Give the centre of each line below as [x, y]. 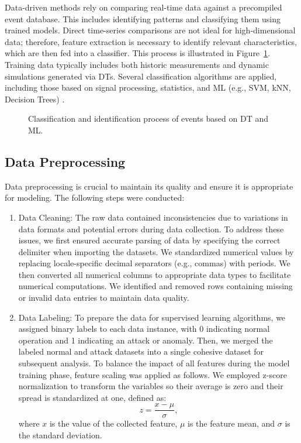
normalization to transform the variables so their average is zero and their [151, 386]
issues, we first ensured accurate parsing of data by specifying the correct [149, 240]
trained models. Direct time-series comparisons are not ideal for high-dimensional [150, 30]
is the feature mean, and [231, 423]
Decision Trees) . [35, 99]
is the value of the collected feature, [113, 423]
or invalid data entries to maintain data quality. [104, 298]
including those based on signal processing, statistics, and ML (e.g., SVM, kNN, [148, 87]
